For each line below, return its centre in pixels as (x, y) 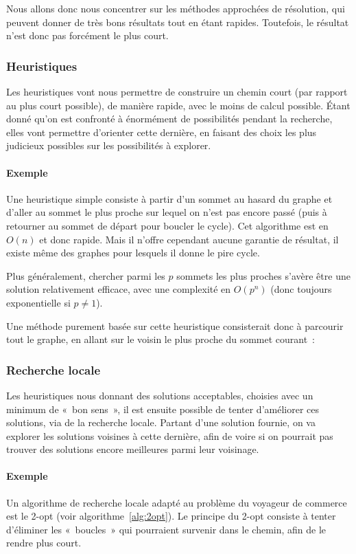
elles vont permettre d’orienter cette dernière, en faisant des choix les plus (162, 132)
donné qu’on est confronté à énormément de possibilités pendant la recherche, (169, 119)
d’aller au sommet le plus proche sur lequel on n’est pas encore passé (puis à (167, 212)
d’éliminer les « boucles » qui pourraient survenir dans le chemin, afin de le (166, 529)
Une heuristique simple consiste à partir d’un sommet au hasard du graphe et (169, 198)
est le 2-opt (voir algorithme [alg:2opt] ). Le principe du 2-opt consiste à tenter (171, 516)
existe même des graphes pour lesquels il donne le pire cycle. (133, 253)
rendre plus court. (44, 543)
